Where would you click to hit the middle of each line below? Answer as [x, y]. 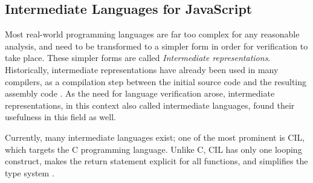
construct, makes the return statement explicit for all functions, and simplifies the [156, 161]
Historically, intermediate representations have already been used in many [142, 69]
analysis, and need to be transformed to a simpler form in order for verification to [156, 46]
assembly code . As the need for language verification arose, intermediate [140, 93]
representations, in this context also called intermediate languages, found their [150, 105]
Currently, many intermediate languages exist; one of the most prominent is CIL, [155, 137]
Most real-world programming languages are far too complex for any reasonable [152, 34]
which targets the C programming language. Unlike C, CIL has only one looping [153, 149]
